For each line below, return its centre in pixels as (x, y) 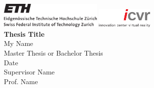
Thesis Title (24, 34)
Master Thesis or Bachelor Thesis (54, 53)
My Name (19, 43)
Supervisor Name (29, 72)
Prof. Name (21, 81)
